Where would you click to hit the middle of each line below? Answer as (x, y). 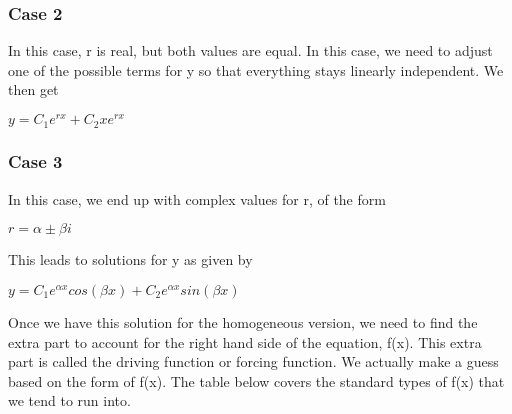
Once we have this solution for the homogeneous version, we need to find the (243, 321)
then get (33, 89)
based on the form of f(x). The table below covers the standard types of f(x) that (256, 380)
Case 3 (35, 161)
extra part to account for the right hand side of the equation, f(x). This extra (245, 341)
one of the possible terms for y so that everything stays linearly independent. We (256, 69)
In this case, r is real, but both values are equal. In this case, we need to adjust (250, 50)
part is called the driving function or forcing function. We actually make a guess (253, 361)
